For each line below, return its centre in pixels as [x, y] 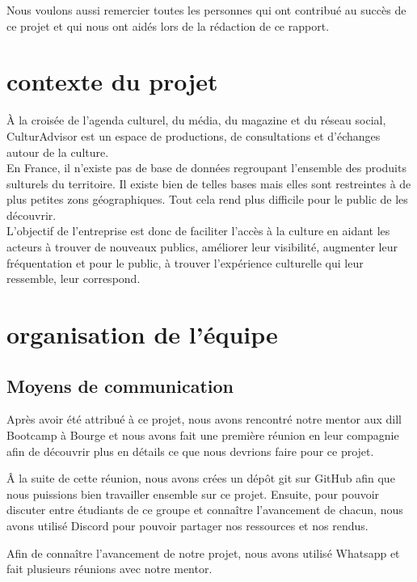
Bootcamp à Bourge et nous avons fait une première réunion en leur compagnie [203, 435]
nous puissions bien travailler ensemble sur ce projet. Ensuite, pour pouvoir [193, 493]
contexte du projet [112, 81]
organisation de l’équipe [142, 334]
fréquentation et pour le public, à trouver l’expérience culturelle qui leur [185, 262]
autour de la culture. [58, 152]
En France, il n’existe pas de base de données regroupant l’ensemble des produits [206, 168]
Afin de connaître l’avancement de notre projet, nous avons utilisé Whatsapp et [203, 552]
